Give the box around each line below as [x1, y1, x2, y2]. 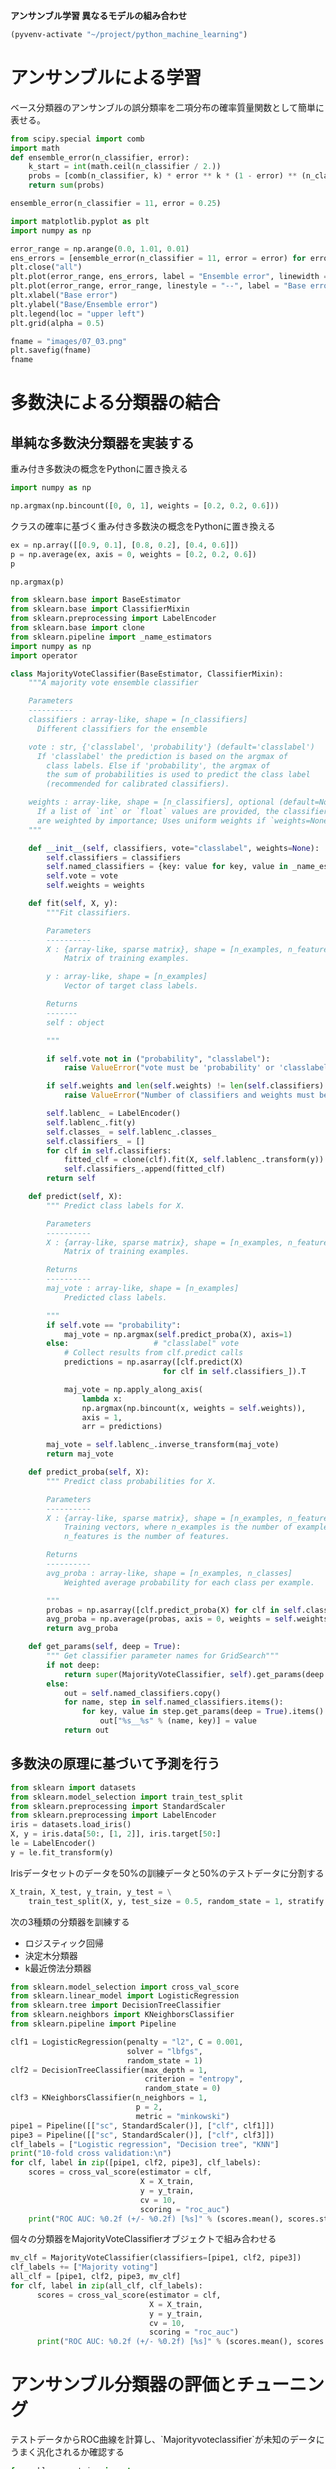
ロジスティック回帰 [24, 1937, 104, 1949]
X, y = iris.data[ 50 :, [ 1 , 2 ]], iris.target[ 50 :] [10, 1829, 222, 1839]
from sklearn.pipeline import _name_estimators [10, 632, 213, 642]
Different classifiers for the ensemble [36, 724, 208, 734]
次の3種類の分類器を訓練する [10, 1915, 130, 1928]
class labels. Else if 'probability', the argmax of [46, 760, 271, 771]
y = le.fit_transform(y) [10, 1847, 114, 1858]
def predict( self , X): [28, 1192, 123, 1202]
